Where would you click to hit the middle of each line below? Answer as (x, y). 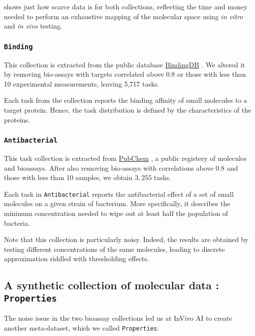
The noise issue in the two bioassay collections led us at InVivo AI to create (118, 318)
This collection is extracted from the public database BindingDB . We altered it (125, 64)
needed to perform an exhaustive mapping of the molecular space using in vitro (124, 16)
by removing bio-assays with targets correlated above (84, 74)
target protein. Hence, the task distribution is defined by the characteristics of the (128, 109)
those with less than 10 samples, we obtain (68, 177)
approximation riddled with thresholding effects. (77, 259)
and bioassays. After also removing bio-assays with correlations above (109, 168)
